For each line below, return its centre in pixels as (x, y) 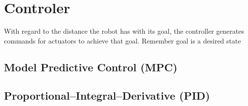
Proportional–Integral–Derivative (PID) (107, 95)
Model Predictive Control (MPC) (91, 67)
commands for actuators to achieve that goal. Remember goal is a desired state (123, 40)
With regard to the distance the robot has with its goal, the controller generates (124, 31)
